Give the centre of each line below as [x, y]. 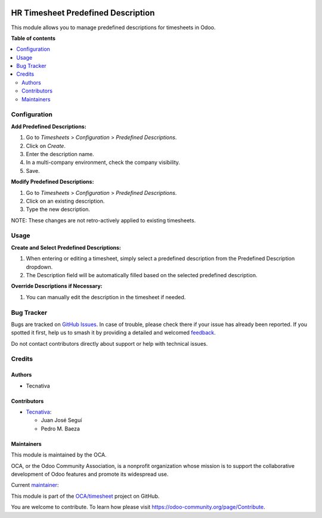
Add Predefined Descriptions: [49, 126]
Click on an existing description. [65, 201]
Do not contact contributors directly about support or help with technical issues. [109, 343]
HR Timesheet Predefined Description [83, 13]
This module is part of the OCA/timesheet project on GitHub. [85, 496]
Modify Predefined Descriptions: [52, 182]
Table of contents [33, 38]
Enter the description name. [60, 154]
